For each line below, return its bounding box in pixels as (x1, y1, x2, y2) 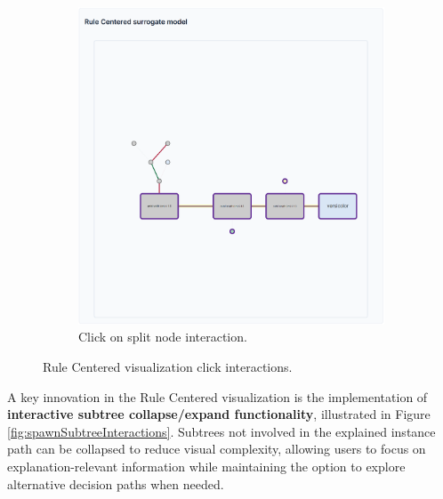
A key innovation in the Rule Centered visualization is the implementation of (7, 387, 428, 406)
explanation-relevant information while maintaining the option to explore (7, 457, 406, 476)
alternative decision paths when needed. (7, 474, 224, 493)
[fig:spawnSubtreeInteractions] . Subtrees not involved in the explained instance (7, 422, 436, 440)
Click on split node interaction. (78, 327, 247, 346)
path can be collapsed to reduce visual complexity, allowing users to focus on (7, 439, 426, 458)
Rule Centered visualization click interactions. (43, 358, 293, 376)
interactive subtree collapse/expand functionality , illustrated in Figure (7, 405, 431, 423)
